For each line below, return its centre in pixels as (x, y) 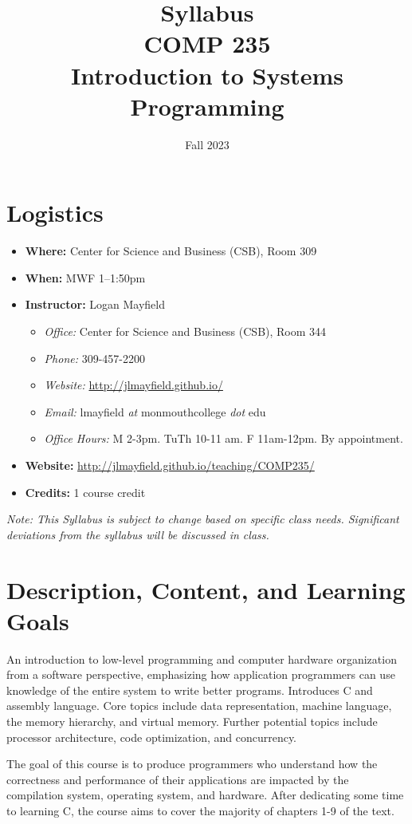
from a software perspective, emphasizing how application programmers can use (201, 674)
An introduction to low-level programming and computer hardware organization (202, 658)
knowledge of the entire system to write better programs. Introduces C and (190, 690)
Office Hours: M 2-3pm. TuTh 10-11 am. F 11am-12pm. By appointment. (224, 438)
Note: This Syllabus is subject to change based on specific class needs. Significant (203, 519)
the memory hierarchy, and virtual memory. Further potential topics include (192, 721)
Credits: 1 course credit (85, 492)
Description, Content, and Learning (206, 589)
